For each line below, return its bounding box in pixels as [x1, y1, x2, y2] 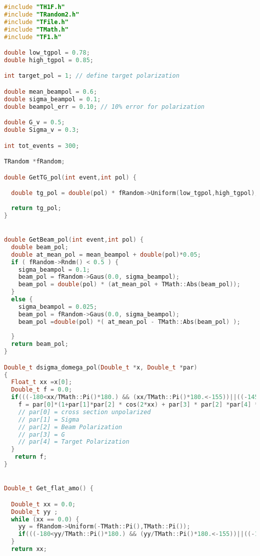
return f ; [14, 453, 47, 461]
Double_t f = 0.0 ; [11, 386, 72, 394]
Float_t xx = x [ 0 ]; [11, 379, 72, 386]
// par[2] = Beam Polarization [18, 423, 122, 431]
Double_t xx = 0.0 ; [11, 500, 76, 508]
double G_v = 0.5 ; [4, 119, 65, 126]
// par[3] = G [18, 431, 65, 438]
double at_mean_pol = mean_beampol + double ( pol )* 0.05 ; [11, 251, 201, 258]
